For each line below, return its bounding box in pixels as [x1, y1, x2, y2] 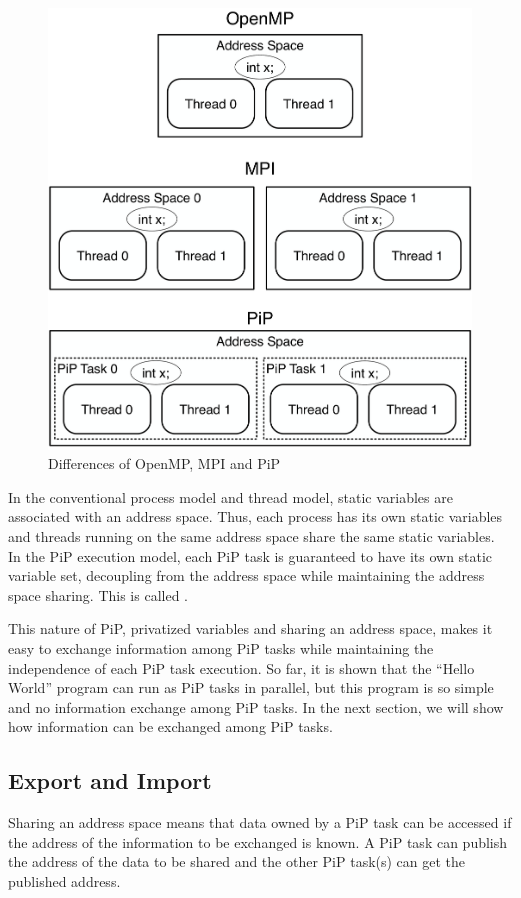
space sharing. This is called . [8, 584, 189, 605]
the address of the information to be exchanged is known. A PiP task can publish [8, 831, 508, 852]
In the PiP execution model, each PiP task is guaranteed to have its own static [8, 545, 493, 566]
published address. [8, 870, 121, 891]
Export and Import [8, 765, 212, 796]
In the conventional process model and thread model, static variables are [8, 486, 453, 507]
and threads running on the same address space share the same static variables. [8, 526, 495, 547]
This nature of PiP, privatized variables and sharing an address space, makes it [8, 618, 493, 639]
